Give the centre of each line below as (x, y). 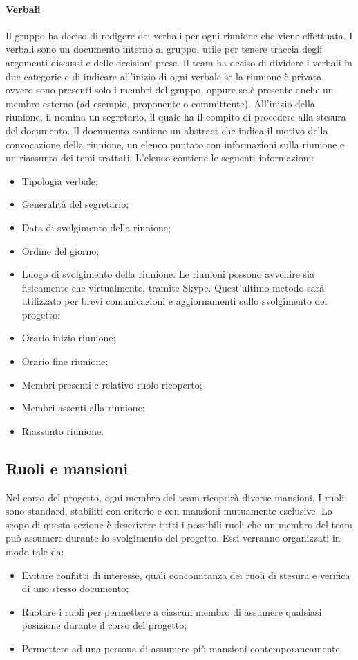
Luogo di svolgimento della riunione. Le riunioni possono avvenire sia (168, 274)
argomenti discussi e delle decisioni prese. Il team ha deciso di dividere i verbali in (179, 62)
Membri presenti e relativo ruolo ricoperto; (112, 384)
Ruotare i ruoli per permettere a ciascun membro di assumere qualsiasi (172, 611)
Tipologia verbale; (60, 180)
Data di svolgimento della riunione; (96, 227)
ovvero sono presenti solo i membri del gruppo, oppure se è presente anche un (170, 90)
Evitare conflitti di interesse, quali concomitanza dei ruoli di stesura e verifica (186, 574)
